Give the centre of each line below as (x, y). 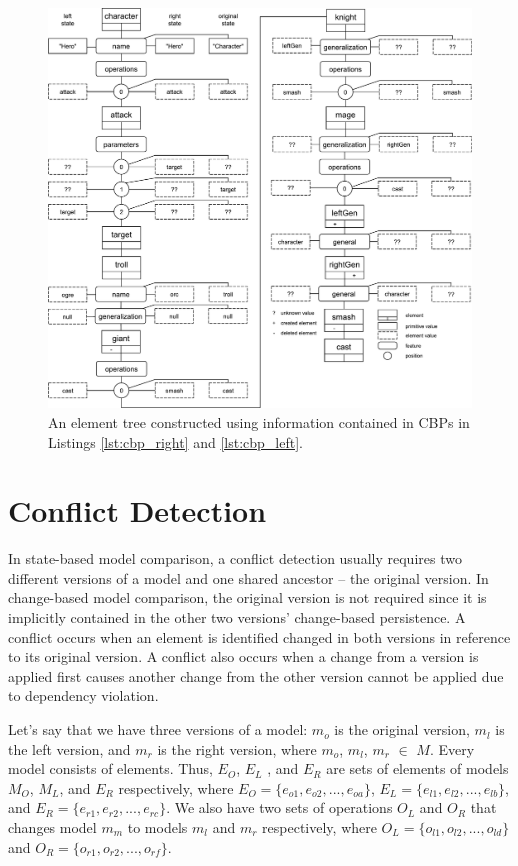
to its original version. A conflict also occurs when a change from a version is (243, 656)
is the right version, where (237, 748)
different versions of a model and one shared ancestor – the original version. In (248, 577)
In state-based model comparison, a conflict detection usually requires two (235, 558)
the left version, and (69, 748)
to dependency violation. (83, 695)
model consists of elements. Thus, (110, 768)
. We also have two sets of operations (279, 807)
